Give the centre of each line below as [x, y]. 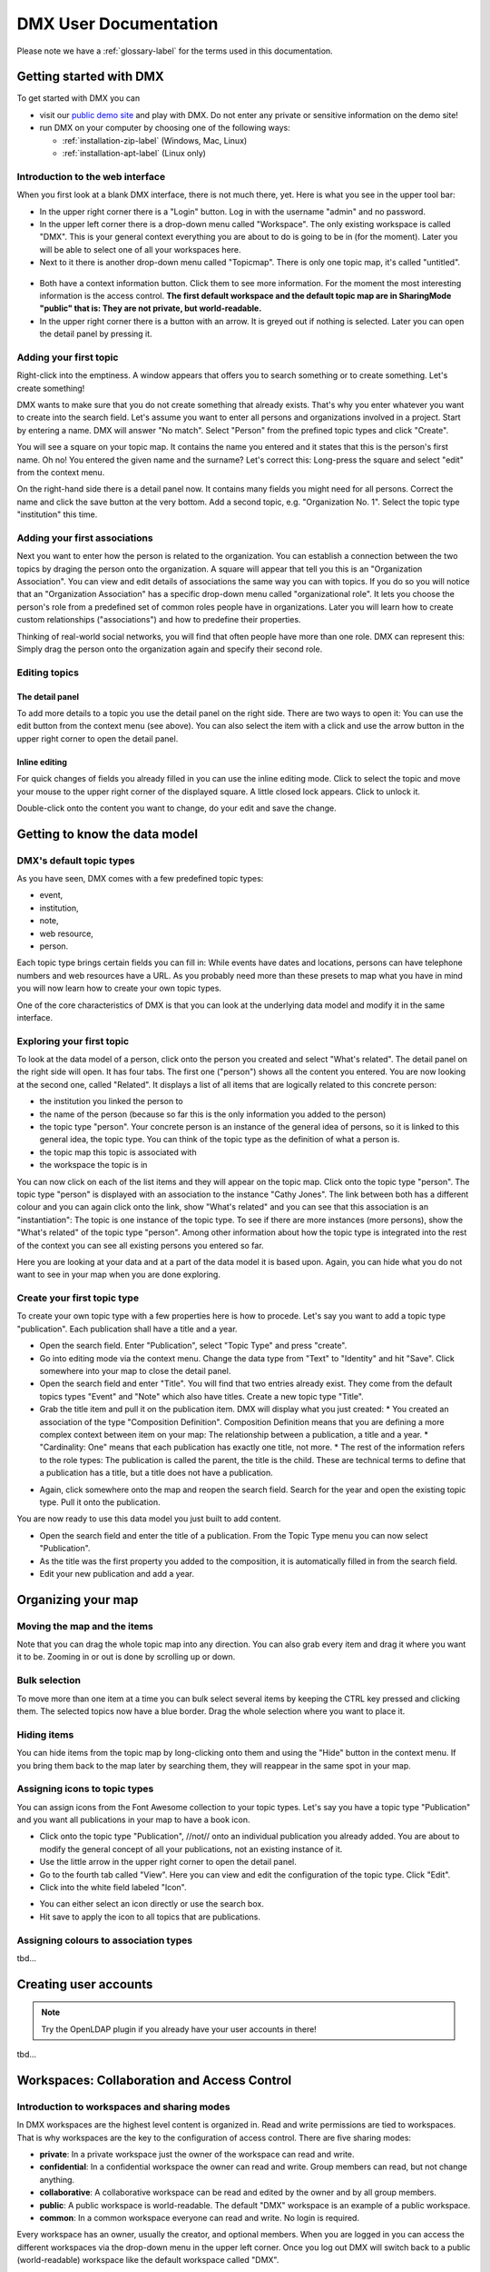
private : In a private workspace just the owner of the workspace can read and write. [197, 2155]
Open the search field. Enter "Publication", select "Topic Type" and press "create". [193, 1346]
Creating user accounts [85, 1984]
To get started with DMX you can [78, 98]
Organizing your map [78, 1599]
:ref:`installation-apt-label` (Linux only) [134, 154]
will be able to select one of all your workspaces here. [140, 249]
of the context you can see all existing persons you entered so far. [140, 1245]
